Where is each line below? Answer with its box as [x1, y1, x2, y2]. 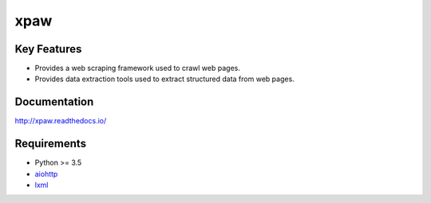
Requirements [14, 137, 87, 150]
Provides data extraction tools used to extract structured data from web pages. [34, 74, 295, 84]
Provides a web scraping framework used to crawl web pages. [34, 64, 241, 73]
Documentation [14, 96, 94, 109]
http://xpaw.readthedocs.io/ [14, 116, 107, 126]
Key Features [14, 42, 82, 56]
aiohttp [34, 169, 58, 178]
